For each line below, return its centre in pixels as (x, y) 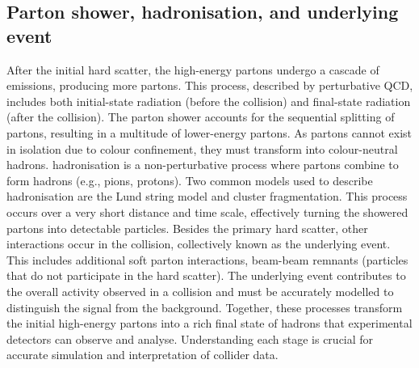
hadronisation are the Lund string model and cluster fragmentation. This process (207, 196)
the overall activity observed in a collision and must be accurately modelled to (200, 291)
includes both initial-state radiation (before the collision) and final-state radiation (209, 101)
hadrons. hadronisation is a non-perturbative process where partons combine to (203, 165)
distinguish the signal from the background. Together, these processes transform (205, 307)
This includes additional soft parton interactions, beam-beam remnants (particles (207, 259)
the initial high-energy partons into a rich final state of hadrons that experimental (209, 323)
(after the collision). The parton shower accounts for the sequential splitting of (201, 117)
